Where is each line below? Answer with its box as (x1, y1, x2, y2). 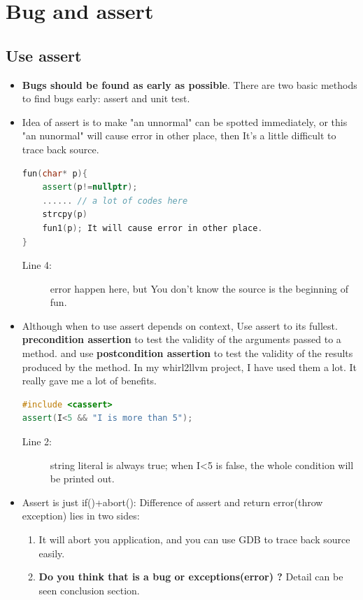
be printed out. (50, 471, 115, 486)
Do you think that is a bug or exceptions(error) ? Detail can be (38, 569, 343, 584)
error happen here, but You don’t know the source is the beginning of (50, 281, 349, 295)
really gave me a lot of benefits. (22, 373, 157, 388)
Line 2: (22, 434, 52, 449)
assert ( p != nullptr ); (42, 182, 138, 193)
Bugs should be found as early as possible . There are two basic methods (22, 77, 357, 92)
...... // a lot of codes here (42, 195, 188, 206)
